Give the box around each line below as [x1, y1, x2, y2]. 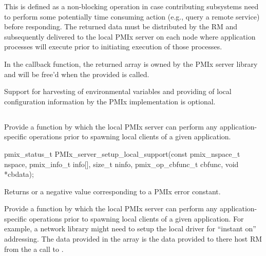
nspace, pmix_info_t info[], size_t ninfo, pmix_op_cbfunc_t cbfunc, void [4, 158, 239, 169]
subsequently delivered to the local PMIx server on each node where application [4, 31, 256, 42]
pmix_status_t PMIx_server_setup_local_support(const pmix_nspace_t [4, 148, 240, 159]
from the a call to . [4, 243, 64, 254]
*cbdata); [4, 169, 34, 179]
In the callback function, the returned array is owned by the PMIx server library [4, 58, 258, 69]
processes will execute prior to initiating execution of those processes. [4, 41, 222, 52]
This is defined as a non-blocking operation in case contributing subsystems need [4, 1, 259, 11]
